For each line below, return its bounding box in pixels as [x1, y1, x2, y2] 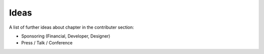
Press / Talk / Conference [21, 40, 73, 46]
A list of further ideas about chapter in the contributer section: [9, 24, 134, 30]
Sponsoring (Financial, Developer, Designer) [21, 33, 110, 39]
